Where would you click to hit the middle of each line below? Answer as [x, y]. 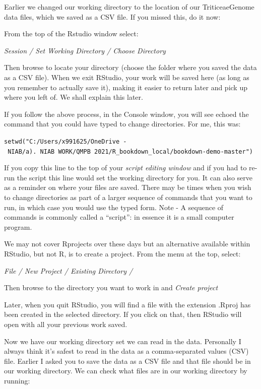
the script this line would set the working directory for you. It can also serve [135, 177]
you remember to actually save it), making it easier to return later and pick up [126, 87]
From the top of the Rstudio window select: [71, 34]
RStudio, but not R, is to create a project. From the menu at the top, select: [122, 253]
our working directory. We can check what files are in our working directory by [126, 371]
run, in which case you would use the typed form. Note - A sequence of [114, 207]
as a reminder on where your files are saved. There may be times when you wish [128, 187]
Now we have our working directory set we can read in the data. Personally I [123, 341]
